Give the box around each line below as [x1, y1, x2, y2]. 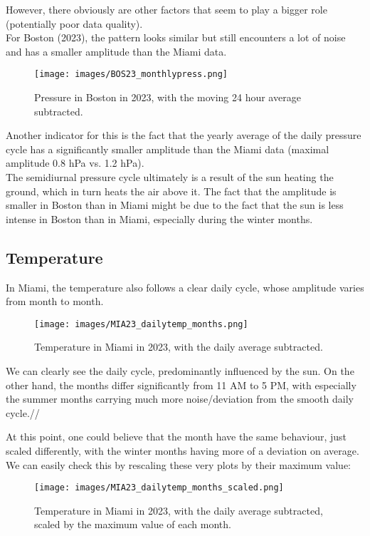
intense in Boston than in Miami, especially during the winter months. [6, 211, 313, 226]
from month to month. [6, 294, 104, 309]
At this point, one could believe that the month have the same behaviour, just [6, 429, 347, 444]
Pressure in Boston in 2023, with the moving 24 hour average [34, 90, 301, 105]
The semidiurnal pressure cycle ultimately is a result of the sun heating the [6, 170, 334, 184]
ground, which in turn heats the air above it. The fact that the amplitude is [6, 183, 337, 198]
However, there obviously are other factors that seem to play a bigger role [6, 2, 327, 16]
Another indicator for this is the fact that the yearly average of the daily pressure [6, 128, 361, 143]
